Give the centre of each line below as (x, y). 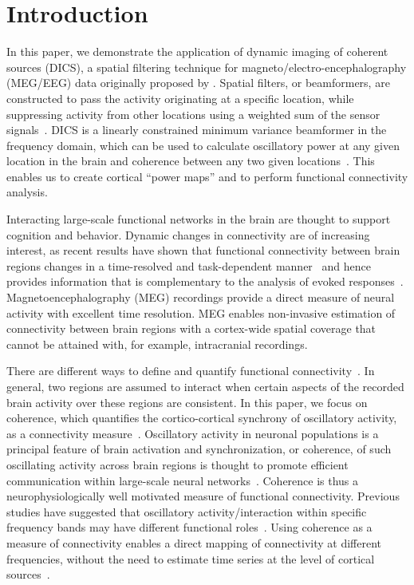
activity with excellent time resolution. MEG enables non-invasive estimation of (201, 312)
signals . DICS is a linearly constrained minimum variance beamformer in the (197, 130)
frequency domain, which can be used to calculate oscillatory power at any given (203, 145)
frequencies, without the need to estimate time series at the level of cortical (191, 558)
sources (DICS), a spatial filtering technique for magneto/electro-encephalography (207, 67)
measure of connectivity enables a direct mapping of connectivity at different (194, 542)
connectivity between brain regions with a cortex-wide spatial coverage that (191, 328)
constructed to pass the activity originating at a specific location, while (180, 98)
